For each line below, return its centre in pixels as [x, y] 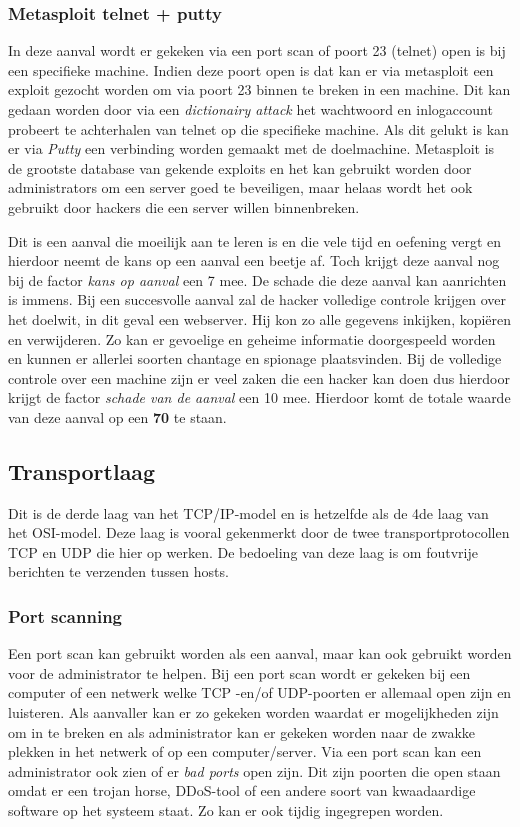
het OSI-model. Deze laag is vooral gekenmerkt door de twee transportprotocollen [259, 532]
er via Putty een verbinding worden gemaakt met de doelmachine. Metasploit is [251, 148]
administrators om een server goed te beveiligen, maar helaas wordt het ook [240, 187]
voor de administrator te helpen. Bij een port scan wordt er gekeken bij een [239, 672]
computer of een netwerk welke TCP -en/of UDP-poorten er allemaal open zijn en [260, 692]
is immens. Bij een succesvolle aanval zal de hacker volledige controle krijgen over [257, 299]
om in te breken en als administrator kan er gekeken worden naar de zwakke [242, 731]
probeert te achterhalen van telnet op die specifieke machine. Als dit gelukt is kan [258, 128]
